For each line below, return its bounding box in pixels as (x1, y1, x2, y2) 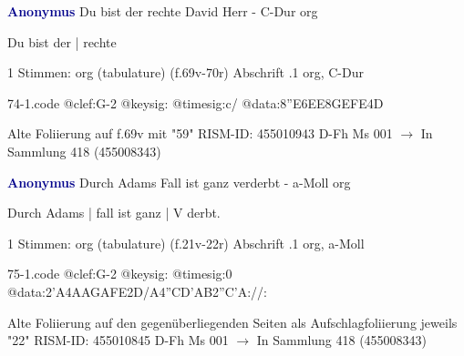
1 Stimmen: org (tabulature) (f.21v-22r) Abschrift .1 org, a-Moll (7, 233, 365, 252)
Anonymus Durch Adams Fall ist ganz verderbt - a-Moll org (7, 172, 351, 191)
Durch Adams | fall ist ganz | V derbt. (7, 203, 221, 222)
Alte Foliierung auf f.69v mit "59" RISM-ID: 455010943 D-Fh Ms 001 (7, 124, 393, 143)
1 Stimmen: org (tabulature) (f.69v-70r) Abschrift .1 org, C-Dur (7, 63, 364, 82)
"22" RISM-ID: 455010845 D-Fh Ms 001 (7, 331, 229, 350)
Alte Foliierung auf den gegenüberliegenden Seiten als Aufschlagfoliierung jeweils (7, 312, 458, 331)
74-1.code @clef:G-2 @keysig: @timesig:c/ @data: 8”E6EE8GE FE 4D (7, 93, 384, 112)
